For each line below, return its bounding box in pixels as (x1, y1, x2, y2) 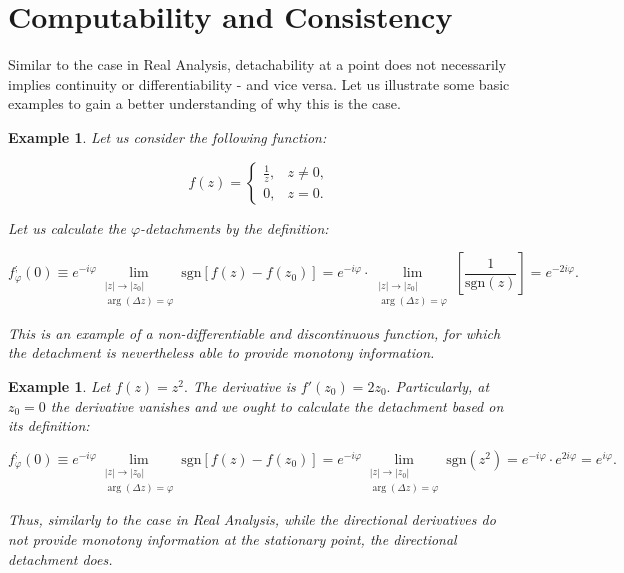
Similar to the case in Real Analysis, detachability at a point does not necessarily (8, 54, 507, 75)
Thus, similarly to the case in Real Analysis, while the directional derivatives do (8, 509, 496, 530)
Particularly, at (395, 375, 490, 396)
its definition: (8, 415, 90, 436)
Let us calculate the (8, 217, 126, 238)
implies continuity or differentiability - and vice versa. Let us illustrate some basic (8, 73, 510, 94)
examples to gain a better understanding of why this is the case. (8, 93, 401, 114)
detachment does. (8, 548, 113, 569)
